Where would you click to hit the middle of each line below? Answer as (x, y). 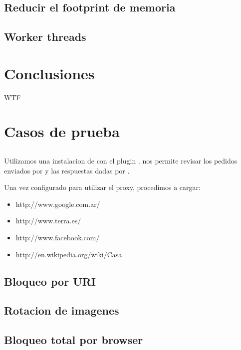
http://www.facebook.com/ (58, 238)
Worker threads (45, 37)
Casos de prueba (62, 131)
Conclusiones (49, 73)
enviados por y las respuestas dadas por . (67, 170)
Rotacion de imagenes (62, 310)
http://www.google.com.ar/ (58, 204)
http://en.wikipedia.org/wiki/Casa (69, 254)
